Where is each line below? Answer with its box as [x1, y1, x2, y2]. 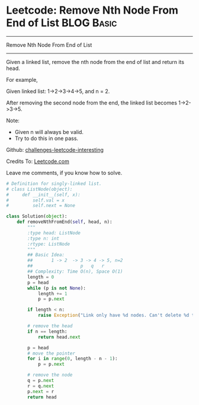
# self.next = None [6, 203, 76, 209]
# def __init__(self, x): [6, 192, 81, 197]
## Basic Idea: [27, 252, 65, 258]
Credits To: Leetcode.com [6, 158, 69, 165]
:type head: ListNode [27, 229, 81, 236]
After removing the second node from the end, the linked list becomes [6, 99, 178, 106]
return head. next [37, 334, 81, 340]
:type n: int [27, 235, 60, 241]
